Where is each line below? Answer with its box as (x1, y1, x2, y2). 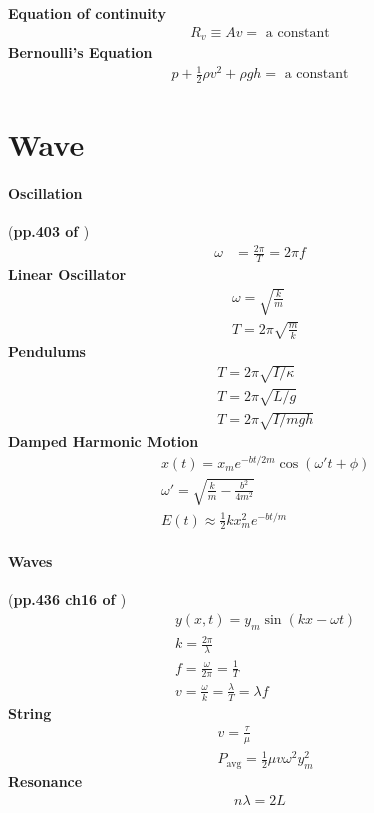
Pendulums (8, 340, 86, 361)
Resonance (8, 771, 83, 792)
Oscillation (8, 183, 83, 204)
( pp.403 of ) (8, 221, 90, 242)
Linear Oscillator (8, 264, 127, 285)
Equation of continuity (8, 3, 166, 23)
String (8, 702, 52, 723)
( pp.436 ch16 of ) (8, 589, 127, 610)
